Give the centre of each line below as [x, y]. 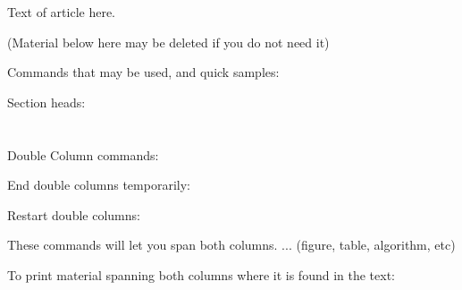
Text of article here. [62, 12]
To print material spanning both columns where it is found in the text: [201, 274]
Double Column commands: [83, 154]
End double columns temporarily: [99, 185]
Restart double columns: [74, 214]
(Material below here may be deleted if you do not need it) [168, 42]
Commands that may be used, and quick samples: [143, 72]
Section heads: [46, 102]
